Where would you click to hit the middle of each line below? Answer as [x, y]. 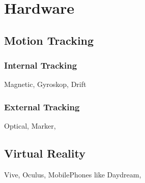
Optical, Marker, [30, 126]
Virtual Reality [45, 153]
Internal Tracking [41, 65]
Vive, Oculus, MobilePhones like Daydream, [73, 174]
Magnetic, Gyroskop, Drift [45, 84]
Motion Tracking [49, 40]
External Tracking [42, 106]
